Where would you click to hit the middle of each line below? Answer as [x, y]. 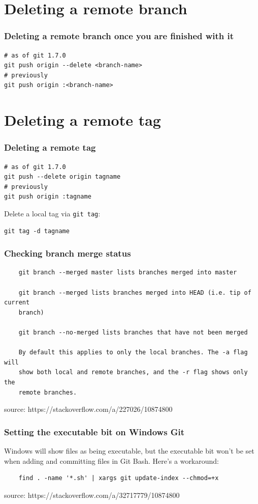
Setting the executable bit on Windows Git [94, 431]
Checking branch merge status [68, 253]
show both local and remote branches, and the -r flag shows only [133, 372]
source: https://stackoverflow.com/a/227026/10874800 [88, 409]
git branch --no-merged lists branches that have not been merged [133, 332]
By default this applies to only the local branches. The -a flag [133, 353]
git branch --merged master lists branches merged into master [128, 273]
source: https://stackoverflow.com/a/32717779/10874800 [92, 495]
